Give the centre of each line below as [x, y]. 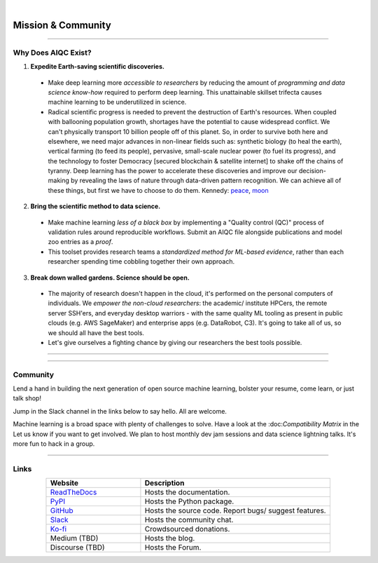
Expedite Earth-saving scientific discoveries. [97, 67]
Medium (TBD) [74, 538]
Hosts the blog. [170, 538]
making [59, 181]
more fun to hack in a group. [54, 444]
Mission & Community [62, 25]
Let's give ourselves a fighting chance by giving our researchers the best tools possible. [175, 342]
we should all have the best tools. [96, 332]
